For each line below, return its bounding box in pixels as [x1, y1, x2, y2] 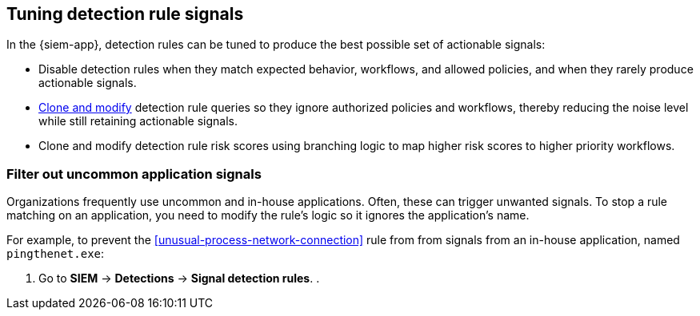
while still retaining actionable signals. [38, 114, 238, 128]
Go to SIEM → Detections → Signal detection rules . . [38, 271, 320, 286]
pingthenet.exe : [6, 247, 105, 261]
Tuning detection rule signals [6, 4, 244, 24]
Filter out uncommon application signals [6, 165, 262, 182]
